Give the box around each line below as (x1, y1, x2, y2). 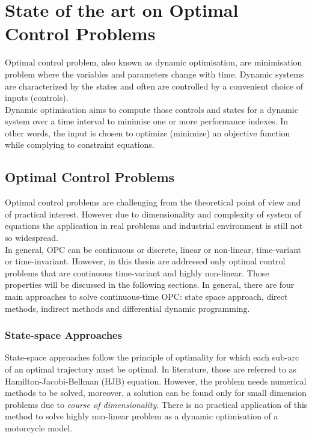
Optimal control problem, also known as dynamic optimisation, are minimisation (5, 56, 302, 68)
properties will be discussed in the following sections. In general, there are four (5, 278, 295, 291)
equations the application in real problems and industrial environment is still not (5, 219, 303, 232)
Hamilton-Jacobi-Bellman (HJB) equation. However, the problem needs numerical (5, 374, 307, 387)
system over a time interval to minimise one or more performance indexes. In (5, 115, 289, 127)
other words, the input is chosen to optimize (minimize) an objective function (5, 126, 290, 139)
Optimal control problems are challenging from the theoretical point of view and (5, 196, 301, 208)
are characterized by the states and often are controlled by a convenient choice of (5, 79, 304, 92)
